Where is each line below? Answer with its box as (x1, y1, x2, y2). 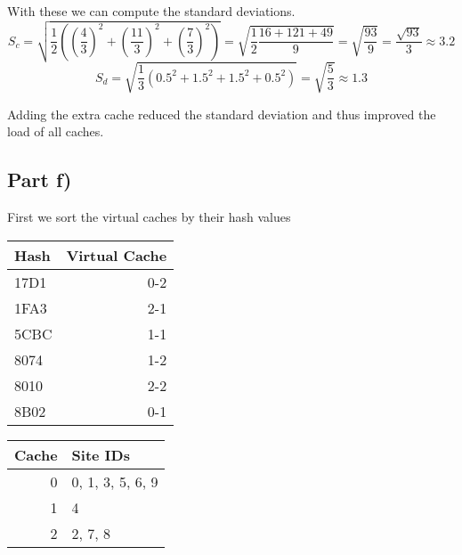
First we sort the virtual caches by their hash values (7, 208, 291, 226)
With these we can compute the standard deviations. (7, 2, 296, 20)
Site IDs (71, 444, 130, 465)
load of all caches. (7, 122, 104, 141)
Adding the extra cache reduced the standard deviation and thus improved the (7, 104, 436, 123)
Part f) (7, 166, 72, 193)
